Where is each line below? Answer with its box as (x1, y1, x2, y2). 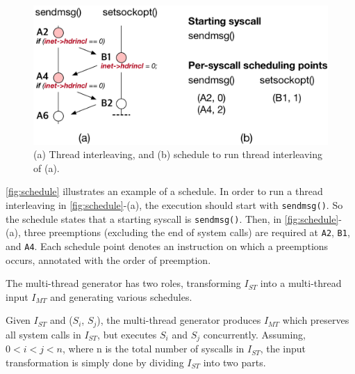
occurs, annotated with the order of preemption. (6, 252, 211, 267)
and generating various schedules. (50, 289, 192, 304)
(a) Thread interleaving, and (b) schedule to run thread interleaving (33, 147, 323, 162)
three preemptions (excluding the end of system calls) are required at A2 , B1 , (24, 225, 350, 240)
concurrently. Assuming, (203, 327, 306, 341)
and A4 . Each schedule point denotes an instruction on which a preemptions (6, 238, 329, 253)
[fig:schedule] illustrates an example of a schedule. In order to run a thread (6, 184, 323, 198)
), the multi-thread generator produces (97, 313, 261, 327)
